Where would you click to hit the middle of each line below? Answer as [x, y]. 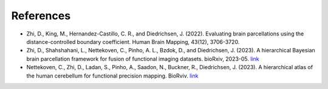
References [41, 16]
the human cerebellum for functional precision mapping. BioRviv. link [112, 76]
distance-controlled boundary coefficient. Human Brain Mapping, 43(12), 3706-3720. [133, 41]
